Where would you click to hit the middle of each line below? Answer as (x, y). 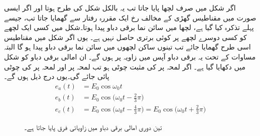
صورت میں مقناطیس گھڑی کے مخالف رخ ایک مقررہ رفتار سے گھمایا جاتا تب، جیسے (130, 17)
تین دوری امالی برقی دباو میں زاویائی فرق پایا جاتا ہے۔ (93, 127)
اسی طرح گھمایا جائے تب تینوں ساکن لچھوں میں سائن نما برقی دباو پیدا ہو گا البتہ (127, 47)
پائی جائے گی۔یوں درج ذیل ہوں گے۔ (57, 76)
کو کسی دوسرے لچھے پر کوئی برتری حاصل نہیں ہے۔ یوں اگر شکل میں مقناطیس (125, 37)
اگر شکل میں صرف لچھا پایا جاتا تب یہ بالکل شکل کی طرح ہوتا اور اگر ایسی (120, 7)
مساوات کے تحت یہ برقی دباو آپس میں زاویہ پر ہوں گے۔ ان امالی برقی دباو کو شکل (130, 56)
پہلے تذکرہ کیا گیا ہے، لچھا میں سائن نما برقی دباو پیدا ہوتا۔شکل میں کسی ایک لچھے (129, 27)
